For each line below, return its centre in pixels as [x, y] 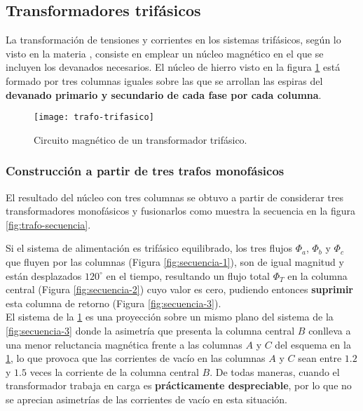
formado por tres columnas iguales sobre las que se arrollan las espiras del [164, 80]
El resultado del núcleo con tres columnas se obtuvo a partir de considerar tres [174, 197]
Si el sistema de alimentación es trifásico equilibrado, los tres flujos [149, 248]
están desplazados [44, 275]
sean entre [320, 358]
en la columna [317, 275]
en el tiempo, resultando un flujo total [188, 275]
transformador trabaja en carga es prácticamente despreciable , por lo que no [179, 385]
